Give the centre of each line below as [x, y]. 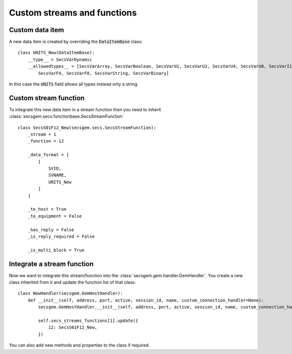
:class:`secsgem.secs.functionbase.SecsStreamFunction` [66, 116]
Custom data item [36, 30]
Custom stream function [47, 98]
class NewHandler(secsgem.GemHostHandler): [70, 293]
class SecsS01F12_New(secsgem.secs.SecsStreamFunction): [87, 127]
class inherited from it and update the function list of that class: [72, 283]
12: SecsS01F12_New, [73, 327]
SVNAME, [57, 175]
